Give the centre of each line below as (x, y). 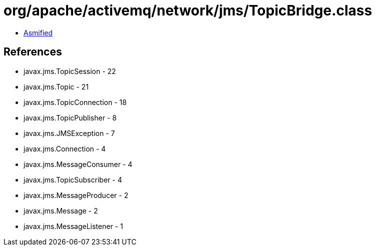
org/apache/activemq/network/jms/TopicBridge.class (188, 10)
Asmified (38, 32)
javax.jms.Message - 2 (61, 210)
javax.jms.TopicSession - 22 (70, 71)
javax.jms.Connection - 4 (65, 148)
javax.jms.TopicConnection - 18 (75, 102)
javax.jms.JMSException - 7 (69, 133)
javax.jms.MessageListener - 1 (73, 226)
